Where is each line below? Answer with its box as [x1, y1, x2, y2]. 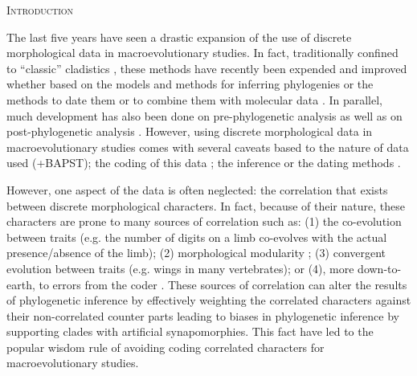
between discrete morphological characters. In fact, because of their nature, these [6, 197, 405, 214]
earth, [6, 276, 35, 292]
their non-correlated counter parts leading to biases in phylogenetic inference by [6, 307, 399, 324]
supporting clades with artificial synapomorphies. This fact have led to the [6, 323, 374, 340]
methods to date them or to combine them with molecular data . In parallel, [6, 91, 383, 108]
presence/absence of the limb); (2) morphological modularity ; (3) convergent [6, 244, 386, 261]
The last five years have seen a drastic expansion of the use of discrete [6, 28, 352, 45]
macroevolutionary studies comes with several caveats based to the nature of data [6, 138, 409, 155]
